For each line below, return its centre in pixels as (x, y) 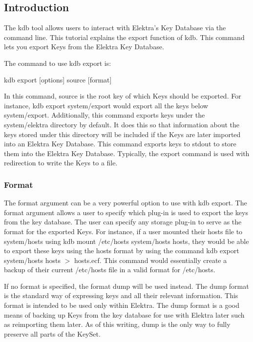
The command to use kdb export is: (58, 63)
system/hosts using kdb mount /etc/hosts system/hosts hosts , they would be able (126, 241)
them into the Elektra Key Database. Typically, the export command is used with (127, 153)
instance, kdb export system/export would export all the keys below (106, 105)
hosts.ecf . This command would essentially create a (150, 260)
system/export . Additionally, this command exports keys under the (105, 115)
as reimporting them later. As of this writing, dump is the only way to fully (117, 324)
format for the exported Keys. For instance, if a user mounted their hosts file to (123, 231)
